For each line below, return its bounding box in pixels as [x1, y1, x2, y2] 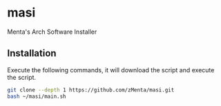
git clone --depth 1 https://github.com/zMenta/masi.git [7, 86, 175, 94]
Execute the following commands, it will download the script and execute [7, 65, 215, 74]
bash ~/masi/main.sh [7, 93, 67, 100]
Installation [7, 47, 57, 59]
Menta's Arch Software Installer [7, 28, 97, 36]
